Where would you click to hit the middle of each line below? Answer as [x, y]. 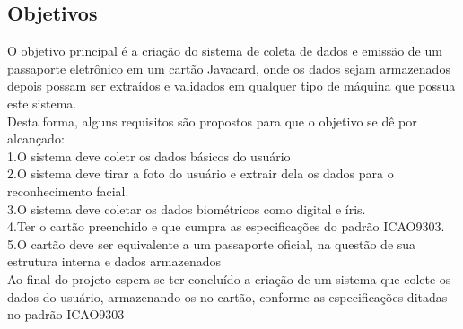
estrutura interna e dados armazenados [114, 261]
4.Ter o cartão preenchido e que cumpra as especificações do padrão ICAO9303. [226, 226]
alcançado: [36, 139]
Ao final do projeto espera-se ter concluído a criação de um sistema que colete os [229, 278]
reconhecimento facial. [68, 190]
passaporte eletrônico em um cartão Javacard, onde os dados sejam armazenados [229, 68]
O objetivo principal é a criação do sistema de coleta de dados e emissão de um [225, 51]
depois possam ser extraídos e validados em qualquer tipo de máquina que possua [231, 86]
